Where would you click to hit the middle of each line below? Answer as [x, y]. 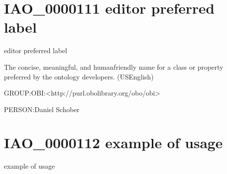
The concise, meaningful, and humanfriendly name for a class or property [114, 67]
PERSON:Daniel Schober [42, 109]
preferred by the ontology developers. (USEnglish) [79, 76]
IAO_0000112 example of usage [113, 143]
